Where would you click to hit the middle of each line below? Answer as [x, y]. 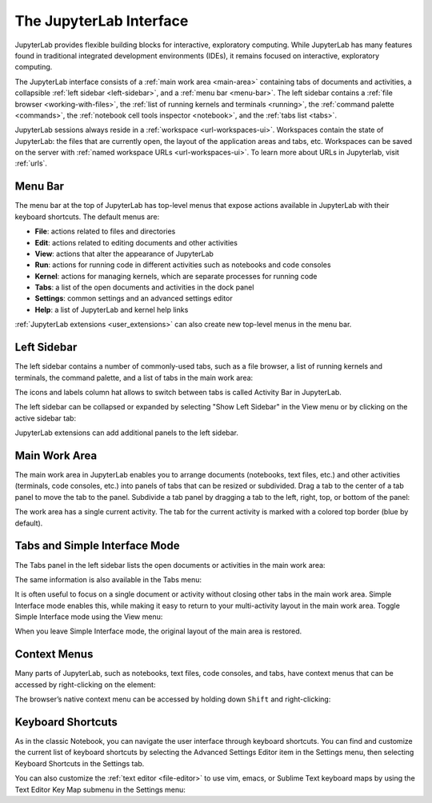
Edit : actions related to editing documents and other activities [136, 242]
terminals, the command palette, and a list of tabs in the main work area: [134, 378]
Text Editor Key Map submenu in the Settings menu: [100, 789]
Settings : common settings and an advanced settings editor [134, 298]
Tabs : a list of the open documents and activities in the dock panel [144, 287]
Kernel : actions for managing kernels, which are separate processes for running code [176, 276]
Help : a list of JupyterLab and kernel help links [112, 310]
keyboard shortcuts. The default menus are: [87, 217]
